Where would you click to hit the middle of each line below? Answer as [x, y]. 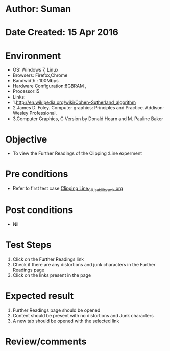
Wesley [20, 113]
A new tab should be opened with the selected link [66, 321]
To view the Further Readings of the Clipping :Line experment [77, 153]
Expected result [40, 296]
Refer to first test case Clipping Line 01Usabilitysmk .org [68, 189]
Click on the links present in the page [52, 275]
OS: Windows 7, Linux [35, 70]
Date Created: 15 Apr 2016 [62, 32]
